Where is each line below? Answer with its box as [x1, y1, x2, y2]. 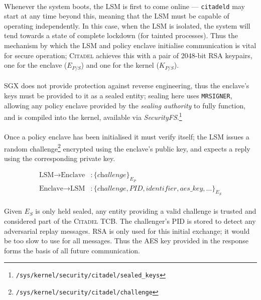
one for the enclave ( [4, 60, 67, 70]
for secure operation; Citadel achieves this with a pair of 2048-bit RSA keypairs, [4, 50, 252, 60]
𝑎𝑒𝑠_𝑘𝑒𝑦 [180, 185, 203, 192]
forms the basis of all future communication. [4, 245, 140, 255]
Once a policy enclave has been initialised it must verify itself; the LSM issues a [4, 131, 249, 141]
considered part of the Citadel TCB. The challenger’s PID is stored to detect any [4, 216, 256, 226]
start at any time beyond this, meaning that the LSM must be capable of [4, 11, 229, 21]
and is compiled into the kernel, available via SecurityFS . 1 [4, 110, 182, 122]
